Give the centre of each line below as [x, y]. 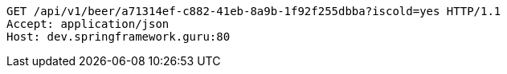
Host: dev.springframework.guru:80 [119, 37]
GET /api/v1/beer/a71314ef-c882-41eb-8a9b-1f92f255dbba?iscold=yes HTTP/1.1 [254, 11]
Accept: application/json [88, 24]
